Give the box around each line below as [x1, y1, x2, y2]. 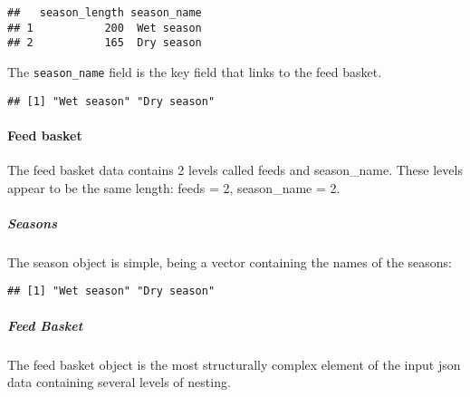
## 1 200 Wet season [7, 21, 202, 34]
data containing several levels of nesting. [7, 373, 231, 392]
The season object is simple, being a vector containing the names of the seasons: [7, 252, 452, 271]
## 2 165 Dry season [7, 36, 202, 50]
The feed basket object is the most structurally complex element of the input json [7, 354, 461, 373]
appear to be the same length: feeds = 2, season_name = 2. [7, 178, 341, 197]
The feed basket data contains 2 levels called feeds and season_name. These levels [7, 160, 463, 179]
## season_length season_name [7, 6, 202, 19]
